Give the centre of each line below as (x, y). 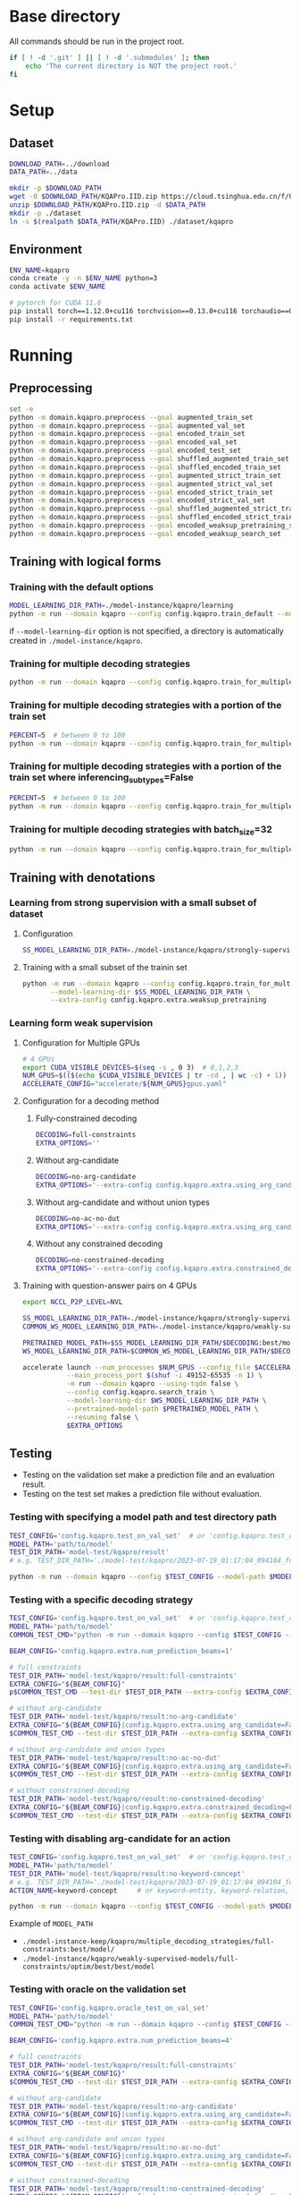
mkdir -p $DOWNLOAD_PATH (55, 188)
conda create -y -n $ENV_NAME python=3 (83, 278)
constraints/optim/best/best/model (88, 1967)
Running (41, 355)
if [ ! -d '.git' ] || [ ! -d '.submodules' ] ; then (109, 57)
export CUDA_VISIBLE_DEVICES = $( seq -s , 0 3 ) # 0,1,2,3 (130, 1067)
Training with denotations (83, 878)
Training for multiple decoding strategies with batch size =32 (141, 830)
